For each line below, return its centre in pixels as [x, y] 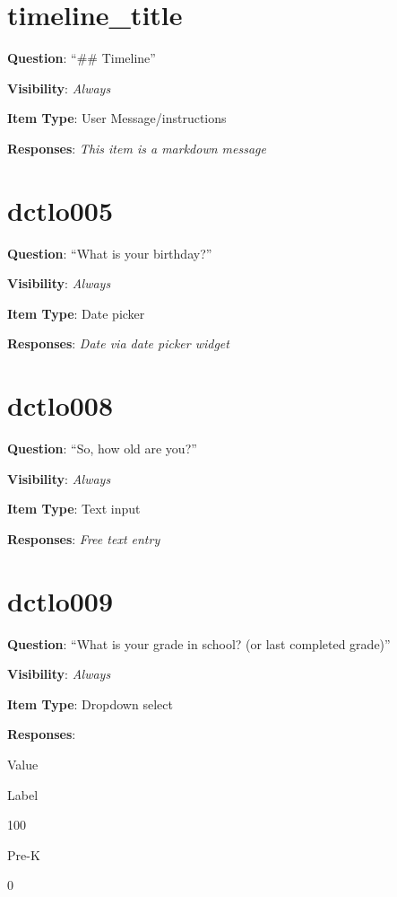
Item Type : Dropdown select [90, 704]
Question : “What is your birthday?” [110, 253]
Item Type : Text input [74, 509]
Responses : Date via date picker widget [118, 343]
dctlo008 [60, 405]
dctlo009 [60, 600]
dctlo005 [60, 210]
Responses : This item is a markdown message [137, 148]
